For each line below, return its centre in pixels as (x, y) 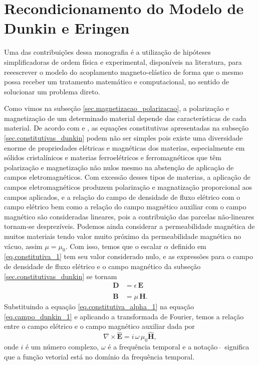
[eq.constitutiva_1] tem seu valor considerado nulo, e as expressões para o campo (128, 256)
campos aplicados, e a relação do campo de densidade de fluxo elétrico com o (122, 197)
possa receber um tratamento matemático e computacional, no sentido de (117, 82)
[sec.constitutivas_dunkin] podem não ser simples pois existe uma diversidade (123, 138)
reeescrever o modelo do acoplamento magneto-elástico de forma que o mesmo (124, 72)
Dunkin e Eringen (67, 28)
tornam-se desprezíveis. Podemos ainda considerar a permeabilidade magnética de (129, 226)
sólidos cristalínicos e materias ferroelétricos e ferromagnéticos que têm (113, 157)
